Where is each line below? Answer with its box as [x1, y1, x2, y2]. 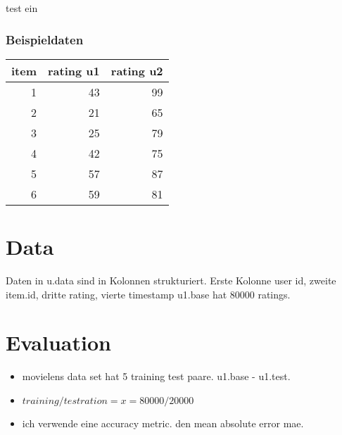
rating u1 [48, 62, 100, 79]
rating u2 [110, 62, 163, 79]
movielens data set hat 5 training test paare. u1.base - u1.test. [22, 369, 291, 384]
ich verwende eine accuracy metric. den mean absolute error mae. [22, 415, 304, 430]
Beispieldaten [6, 30, 84, 48]
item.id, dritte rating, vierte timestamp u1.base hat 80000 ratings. [6, 286, 291, 301]
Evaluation [6, 328, 111, 357]
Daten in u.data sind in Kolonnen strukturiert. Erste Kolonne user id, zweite [6, 272, 336, 287]
